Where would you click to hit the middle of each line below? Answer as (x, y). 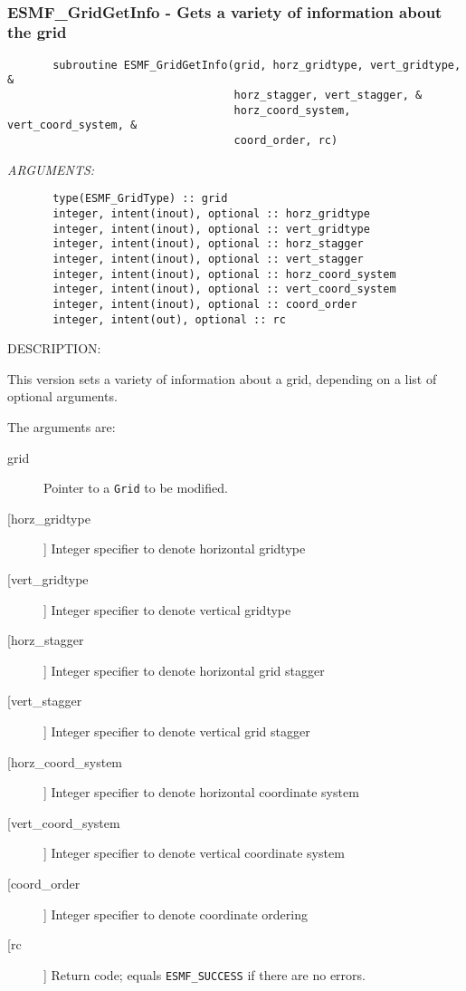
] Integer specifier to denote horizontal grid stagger (184, 670)
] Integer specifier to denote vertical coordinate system (194, 853)
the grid (37, 32)
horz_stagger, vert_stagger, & (328, 96)
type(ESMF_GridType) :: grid (140, 199)
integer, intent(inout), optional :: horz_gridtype (211, 213)
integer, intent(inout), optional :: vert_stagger (208, 259)
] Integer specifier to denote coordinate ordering (176, 914)
